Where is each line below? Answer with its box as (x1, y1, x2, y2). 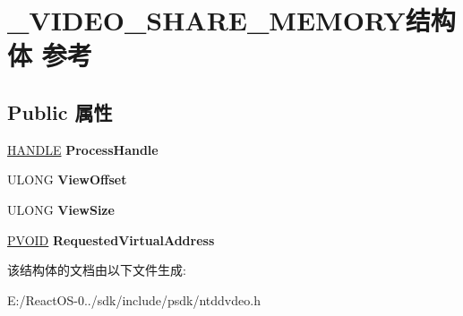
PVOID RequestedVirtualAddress (7, 230, 215, 249)
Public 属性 (7, 98, 113, 125)
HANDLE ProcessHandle (7, 140, 159, 158)
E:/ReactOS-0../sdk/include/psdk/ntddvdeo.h (7, 290, 261, 309)
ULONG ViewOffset (7, 170, 127, 189)
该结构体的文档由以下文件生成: (7, 260, 186, 279)
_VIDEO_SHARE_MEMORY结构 (7, 2, 456, 38)
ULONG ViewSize (7, 200, 115, 218)
